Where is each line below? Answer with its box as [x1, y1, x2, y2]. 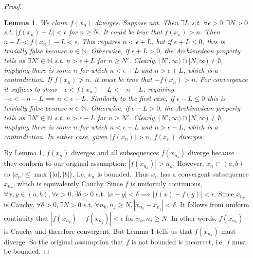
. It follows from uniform [176, 199, 249, 209]
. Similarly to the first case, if [86, 93, 175, 103]
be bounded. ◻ [4, 246, 50, 256]
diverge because [188, 147, 235, 158]
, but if [151, 36, 172, 46]
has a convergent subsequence [160, 169, 249, 179]
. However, [173, 158, 204, 168]
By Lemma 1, [4, 147, 44, 158]
